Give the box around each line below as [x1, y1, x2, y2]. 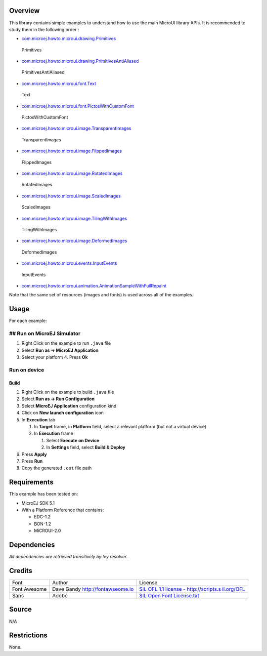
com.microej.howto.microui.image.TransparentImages [21, 125, 132, 131]
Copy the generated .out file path [21, 465, 92, 471]
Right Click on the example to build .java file [21, 389, 114, 395]
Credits [9, 566, 33, 575]
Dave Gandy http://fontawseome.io [52, 586, 134, 593]
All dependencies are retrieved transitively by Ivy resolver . [9, 554, 128, 560]
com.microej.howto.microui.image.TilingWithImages [21, 215, 127, 221]
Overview [9, 6, 40, 15]
